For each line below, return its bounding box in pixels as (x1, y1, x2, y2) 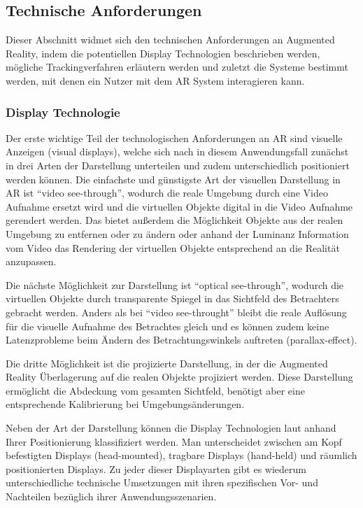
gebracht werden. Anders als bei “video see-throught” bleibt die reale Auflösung (6, 304, 347, 319)
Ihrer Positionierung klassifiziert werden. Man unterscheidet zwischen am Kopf (6, 434, 342, 449)
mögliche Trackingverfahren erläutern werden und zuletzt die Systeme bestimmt (6, 59, 348, 74)
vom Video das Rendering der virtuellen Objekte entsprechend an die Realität (6, 240, 340, 255)
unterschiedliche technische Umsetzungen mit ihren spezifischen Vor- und (6, 475, 318, 490)
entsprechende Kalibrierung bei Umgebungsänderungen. (6, 397, 245, 411)
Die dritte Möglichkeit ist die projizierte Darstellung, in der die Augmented (6, 355, 328, 370)
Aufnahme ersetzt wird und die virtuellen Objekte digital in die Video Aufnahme (6, 199, 353, 213)
